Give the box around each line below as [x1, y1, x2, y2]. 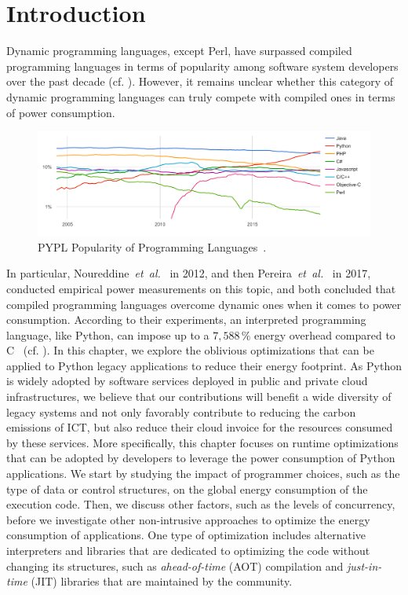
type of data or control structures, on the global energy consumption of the [6, 480, 368, 497]
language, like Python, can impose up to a [6, 326, 209, 343]
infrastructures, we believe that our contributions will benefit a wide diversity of [6, 388, 392, 405]
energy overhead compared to [254, 326, 395, 343]
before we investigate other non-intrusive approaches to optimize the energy [6, 511, 370, 527]
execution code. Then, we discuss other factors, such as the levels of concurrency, [6, 496, 395, 512]
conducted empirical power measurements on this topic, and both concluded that [6, 280, 396, 296]
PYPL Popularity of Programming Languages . [38, 238, 267, 255]
